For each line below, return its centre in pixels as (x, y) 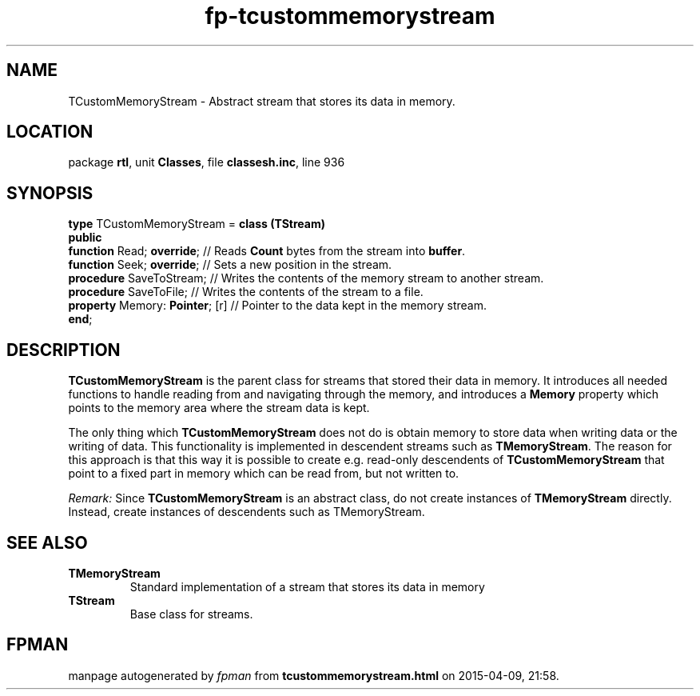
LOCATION (50, 132)
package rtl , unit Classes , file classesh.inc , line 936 (207, 162)
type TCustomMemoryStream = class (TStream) (197, 224)
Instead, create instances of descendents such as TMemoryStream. (247, 512)
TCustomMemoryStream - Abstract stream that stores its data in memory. (262, 101)
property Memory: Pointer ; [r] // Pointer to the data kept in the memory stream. (277, 306)
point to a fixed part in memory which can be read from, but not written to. (264, 474)
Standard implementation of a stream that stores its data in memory (307, 586)
